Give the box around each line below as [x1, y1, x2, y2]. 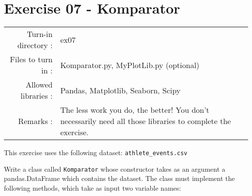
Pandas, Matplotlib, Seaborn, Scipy [60, 84, 181, 96]
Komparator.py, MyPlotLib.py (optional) [60, 59, 200, 71]
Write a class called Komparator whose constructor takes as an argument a [4, 163, 225, 174]
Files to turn [10, 53, 53, 65]
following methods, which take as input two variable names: [4, 183, 181, 193]
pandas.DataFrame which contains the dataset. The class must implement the [4, 173, 235, 183]
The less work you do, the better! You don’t [60, 104, 209, 116]
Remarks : [18, 115, 53, 127]
